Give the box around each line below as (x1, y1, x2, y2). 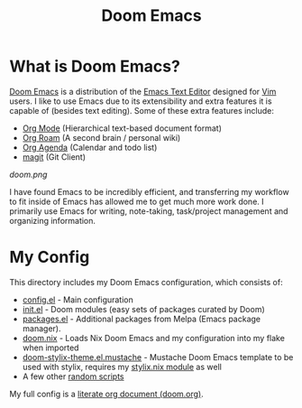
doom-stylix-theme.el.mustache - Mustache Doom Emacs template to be (22, 351, 294, 362)
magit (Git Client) (22, 151, 87, 162)
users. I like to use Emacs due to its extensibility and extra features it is (9, 96, 272, 107)
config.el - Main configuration (22, 294, 133, 305)
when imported (22, 342, 79, 353)
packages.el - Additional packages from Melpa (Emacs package (22, 313, 261, 324)
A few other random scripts (22, 371, 124, 382)
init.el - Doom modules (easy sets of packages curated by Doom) (22, 303, 266, 314)
